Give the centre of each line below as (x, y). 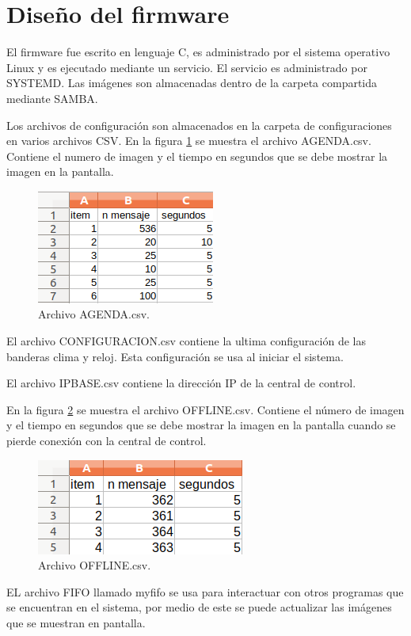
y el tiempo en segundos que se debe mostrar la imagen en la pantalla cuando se (201, 425)
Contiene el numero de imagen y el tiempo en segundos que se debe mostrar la (197, 156)
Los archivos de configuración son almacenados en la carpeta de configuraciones (199, 125)
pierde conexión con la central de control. (107, 441)
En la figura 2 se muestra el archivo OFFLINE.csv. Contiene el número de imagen (205, 409)
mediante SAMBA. (52, 98)
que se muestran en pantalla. (76, 623)
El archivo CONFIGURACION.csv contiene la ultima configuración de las (186, 341)
